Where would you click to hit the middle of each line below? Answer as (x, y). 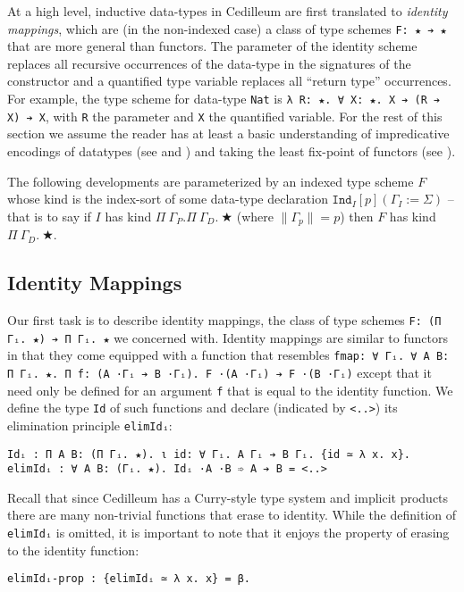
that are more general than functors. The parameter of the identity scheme (212, 46)
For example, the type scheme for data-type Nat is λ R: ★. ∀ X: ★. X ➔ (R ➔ (224, 99)
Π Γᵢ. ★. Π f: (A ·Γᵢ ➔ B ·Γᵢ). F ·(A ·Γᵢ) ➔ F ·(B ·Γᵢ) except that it (219, 372)
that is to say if (49, 216)
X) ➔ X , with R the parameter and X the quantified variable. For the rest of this (225, 116)
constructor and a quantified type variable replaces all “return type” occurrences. (229, 81)
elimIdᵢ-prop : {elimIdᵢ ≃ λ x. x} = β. (129, 579)
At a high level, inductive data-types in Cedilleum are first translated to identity (228, 11)
